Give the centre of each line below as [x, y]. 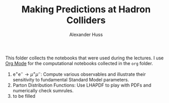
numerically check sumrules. [43, 90]
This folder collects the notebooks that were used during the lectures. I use [84, 58]
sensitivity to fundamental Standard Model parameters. [71, 79]
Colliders [86, 20]
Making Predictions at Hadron [86, 9]
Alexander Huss [86, 34]
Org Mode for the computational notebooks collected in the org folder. [79, 63]
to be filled [24, 96]
